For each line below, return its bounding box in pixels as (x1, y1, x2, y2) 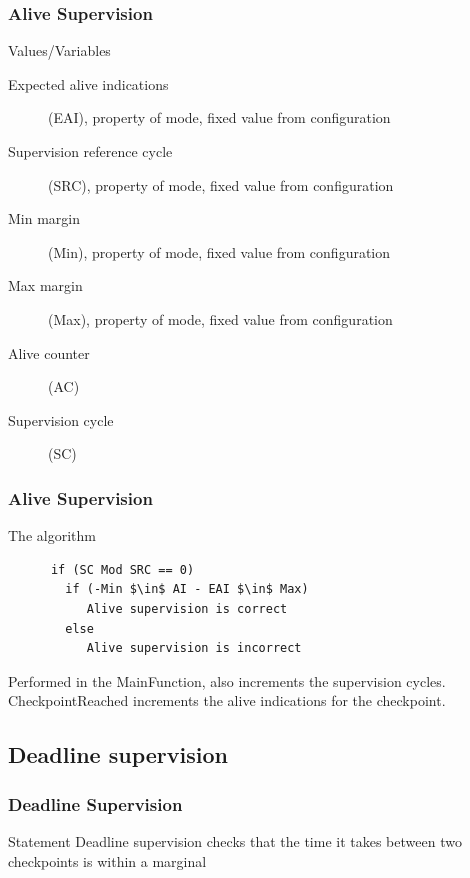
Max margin (8, 275, 83, 296)
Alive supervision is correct (86, 601, 288, 616)
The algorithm (8, 525, 96, 546)
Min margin (8, 208, 81, 229)
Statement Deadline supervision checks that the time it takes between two (8, 830, 462, 851)
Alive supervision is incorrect (86, 641, 302, 656)
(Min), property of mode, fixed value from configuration (48, 241, 391, 262)
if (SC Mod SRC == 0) (50, 562, 195, 577)
